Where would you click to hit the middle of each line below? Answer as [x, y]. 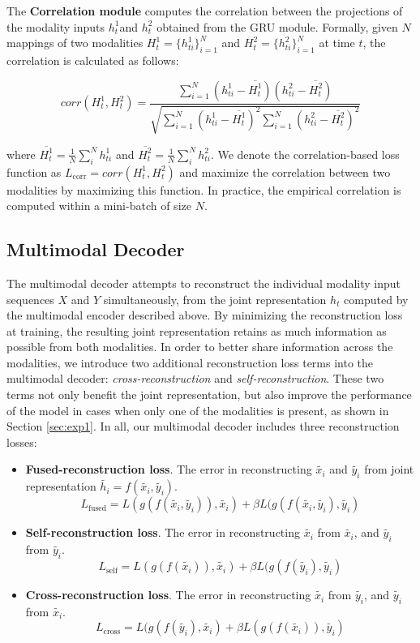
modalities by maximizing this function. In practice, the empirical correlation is [204, 189]
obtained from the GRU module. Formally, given [277, 26]
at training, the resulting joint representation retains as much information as [197, 330]
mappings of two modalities [75, 43]
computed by [376, 299]
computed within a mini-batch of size [99, 206]
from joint [389, 469]
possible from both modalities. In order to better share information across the [200, 347]
